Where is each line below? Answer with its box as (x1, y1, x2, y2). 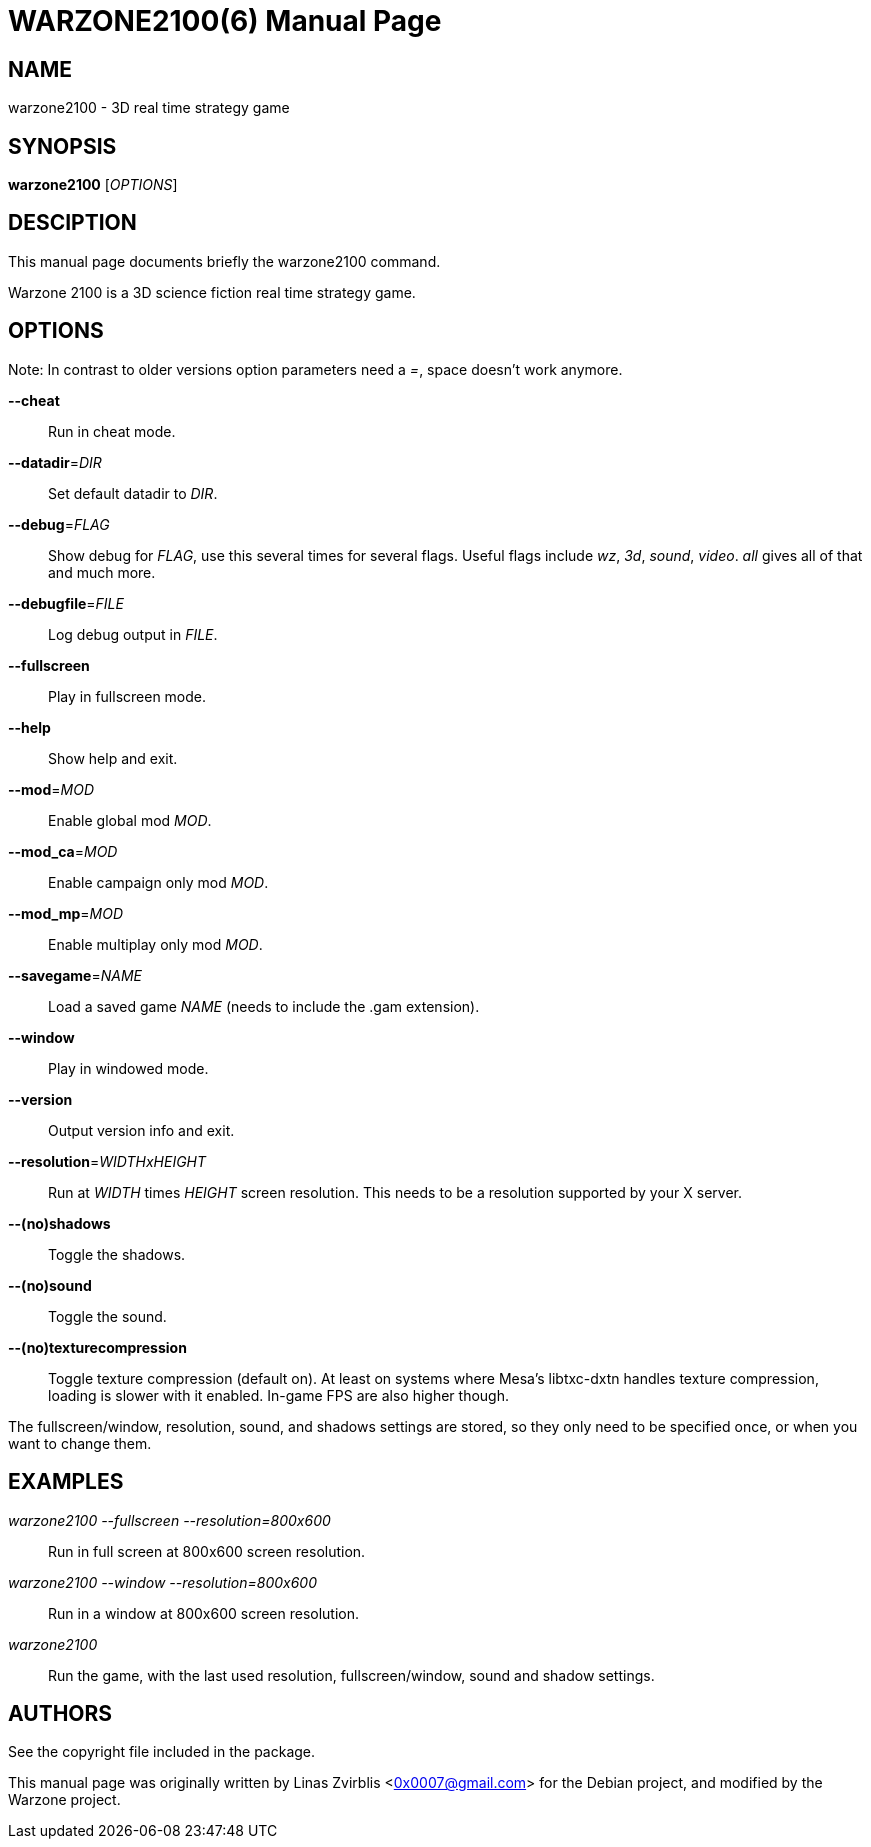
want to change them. (8, 1434, 152, 1452)
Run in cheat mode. (48, 422, 176, 440)
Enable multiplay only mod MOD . (48, 935, 263, 953)
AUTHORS (8, 1700, 113, 1726)
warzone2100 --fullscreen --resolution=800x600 (8, 1511, 331, 1529)
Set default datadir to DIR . (48, 484, 218, 502)
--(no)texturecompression (8, 1338, 187, 1356)
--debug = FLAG (8, 515, 110, 533)
